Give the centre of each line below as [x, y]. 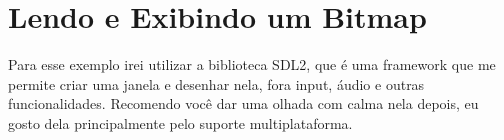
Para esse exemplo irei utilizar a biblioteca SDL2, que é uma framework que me [252, 64]
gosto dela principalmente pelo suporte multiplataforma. [180, 122]
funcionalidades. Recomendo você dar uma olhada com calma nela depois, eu [243, 103]
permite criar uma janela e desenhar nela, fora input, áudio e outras [216, 83]
